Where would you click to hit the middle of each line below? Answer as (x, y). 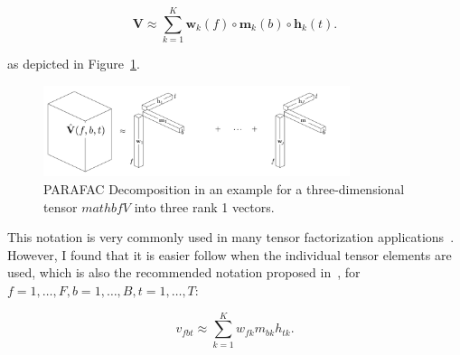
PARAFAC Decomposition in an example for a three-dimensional (224, 189)
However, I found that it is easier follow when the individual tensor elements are (230, 254)
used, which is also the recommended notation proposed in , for (184, 272)
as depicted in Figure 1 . (74, 64)
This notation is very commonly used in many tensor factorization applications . (231, 237)
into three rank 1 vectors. (204, 206)
